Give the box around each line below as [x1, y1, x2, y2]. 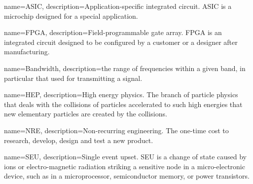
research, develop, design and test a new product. [4, 135, 153, 145]
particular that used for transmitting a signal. [4, 73, 143, 83]
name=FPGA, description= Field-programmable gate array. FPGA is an [4, 27, 222, 37]
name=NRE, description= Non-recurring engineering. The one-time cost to [4, 125, 229, 135]
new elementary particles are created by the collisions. [4, 109, 167, 119]
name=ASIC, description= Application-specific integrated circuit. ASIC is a [4, 1, 232, 11]
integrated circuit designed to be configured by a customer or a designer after [4, 37, 238, 47]
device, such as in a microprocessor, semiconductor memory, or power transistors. [4, 171, 250, 181]
